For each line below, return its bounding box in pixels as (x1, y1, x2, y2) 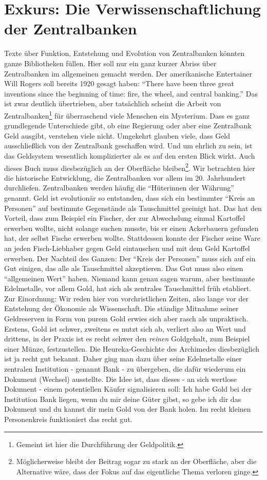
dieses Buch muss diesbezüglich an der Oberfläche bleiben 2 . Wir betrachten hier (4, 161, 255, 173)
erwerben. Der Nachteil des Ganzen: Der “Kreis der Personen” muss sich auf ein (4, 253, 256, 263)
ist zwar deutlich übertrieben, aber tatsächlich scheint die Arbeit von (4, 98, 221, 109)
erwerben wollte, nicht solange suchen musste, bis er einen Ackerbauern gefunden (4, 222, 259, 233)
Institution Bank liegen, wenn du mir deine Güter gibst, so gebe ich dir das (4, 393, 241, 404)
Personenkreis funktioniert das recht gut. (4, 414, 132, 424)
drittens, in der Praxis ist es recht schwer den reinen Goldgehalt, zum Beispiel (4, 333, 250, 344)
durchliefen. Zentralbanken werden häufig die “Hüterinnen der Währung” (4, 182, 234, 193)
